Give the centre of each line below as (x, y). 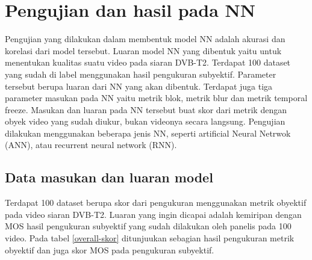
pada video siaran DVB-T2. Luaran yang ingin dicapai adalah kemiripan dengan (153, 214)
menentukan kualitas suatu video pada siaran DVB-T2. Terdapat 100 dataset (148, 62)
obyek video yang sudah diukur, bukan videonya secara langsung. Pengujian (145, 121)
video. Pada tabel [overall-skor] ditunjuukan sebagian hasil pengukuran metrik (150, 238)
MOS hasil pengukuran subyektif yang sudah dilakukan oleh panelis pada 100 (148, 226)
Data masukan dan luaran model (109, 177)
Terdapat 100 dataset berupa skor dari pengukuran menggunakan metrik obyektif (156, 203)
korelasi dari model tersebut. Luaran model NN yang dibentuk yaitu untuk (143, 50)
